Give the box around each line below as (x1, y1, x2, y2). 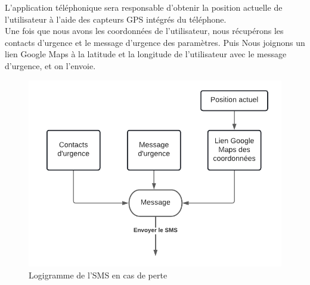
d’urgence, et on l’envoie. (5, 59, 96, 72)
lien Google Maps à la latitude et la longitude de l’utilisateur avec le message (5, 48, 287, 60)
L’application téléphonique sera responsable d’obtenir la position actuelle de (5, 1, 283, 13)
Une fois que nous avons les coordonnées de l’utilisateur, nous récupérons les (5, 24, 284, 37)
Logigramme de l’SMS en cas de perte (29, 269, 168, 281)
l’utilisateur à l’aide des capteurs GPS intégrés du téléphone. (5, 13, 227, 25)
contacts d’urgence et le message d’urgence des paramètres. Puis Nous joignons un (5, 36, 305, 48)
